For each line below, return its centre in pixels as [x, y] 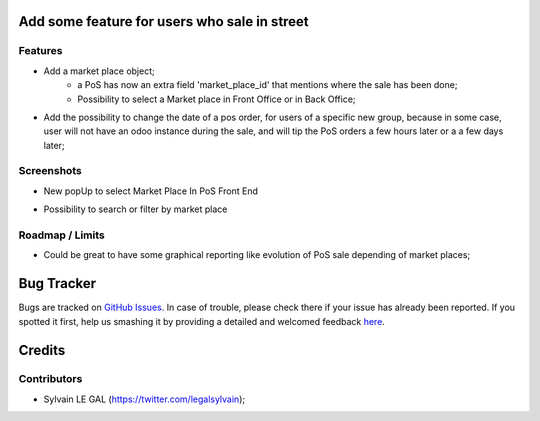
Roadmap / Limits [61, 235]
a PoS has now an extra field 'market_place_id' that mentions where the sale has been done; [267, 85]
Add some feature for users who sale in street [163, 21]
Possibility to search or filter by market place [135, 209]
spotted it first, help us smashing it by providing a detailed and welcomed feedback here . [201, 321]
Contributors [50, 379]
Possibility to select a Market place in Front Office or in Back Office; [216, 99]
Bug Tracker [57, 283]
